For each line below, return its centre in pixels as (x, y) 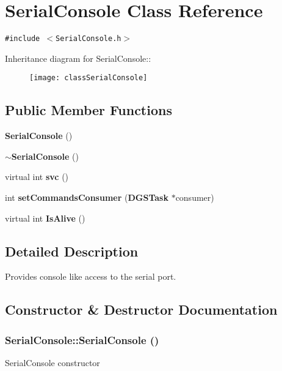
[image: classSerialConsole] (89, 78)
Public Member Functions (89, 110)
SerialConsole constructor (52, 362)
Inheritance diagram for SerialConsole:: (78, 58)
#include (23, 39)
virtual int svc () (37, 177)
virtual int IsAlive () (45, 218)
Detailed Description (72, 251)
